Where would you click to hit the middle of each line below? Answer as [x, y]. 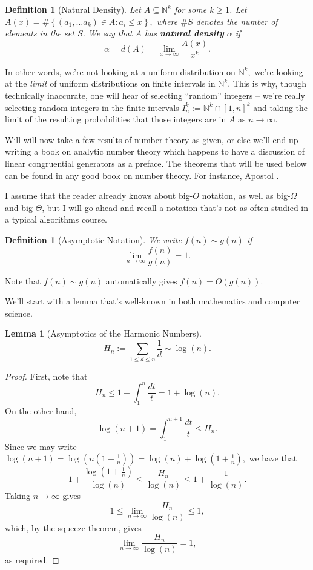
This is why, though [269, 83]
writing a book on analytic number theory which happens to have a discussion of [155, 151]
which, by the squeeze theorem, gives [73, 527]
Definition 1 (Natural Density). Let [73, 9]
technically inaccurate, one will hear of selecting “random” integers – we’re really [155, 96]
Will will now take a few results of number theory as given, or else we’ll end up [152, 139]
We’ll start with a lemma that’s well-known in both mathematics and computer [153, 301]
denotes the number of [237, 21]
